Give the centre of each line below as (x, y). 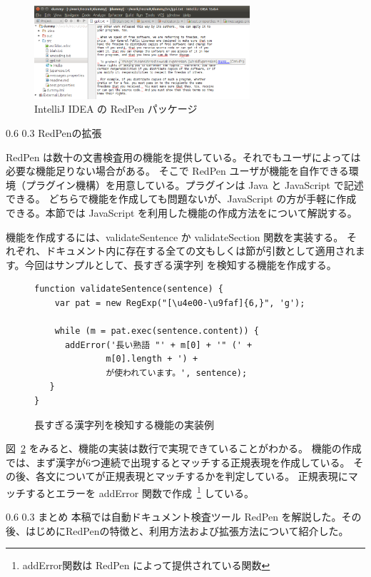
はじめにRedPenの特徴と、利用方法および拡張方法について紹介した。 (187, 530)
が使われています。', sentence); (177, 373)
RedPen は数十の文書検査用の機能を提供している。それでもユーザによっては (183, 157)
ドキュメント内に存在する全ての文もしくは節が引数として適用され (200, 251)
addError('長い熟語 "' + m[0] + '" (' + (158, 345)
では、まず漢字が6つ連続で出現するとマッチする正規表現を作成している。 (178, 462)
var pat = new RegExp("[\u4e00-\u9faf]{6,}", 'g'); (180, 303)
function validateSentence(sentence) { (129, 289)
